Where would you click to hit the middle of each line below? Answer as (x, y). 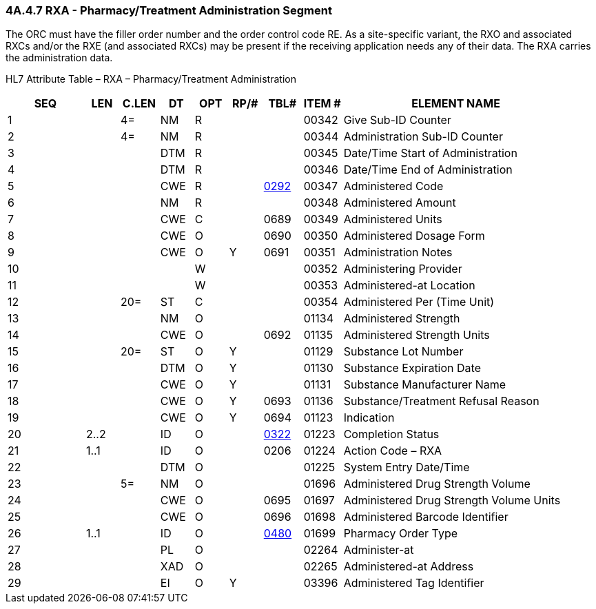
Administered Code (393, 186)
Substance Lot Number (403, 352)
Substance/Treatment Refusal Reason (441, 401)
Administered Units (393, 219)
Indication (369, 418)
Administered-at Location (409, 286)
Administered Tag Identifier (414, 583)
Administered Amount (400, 203)
